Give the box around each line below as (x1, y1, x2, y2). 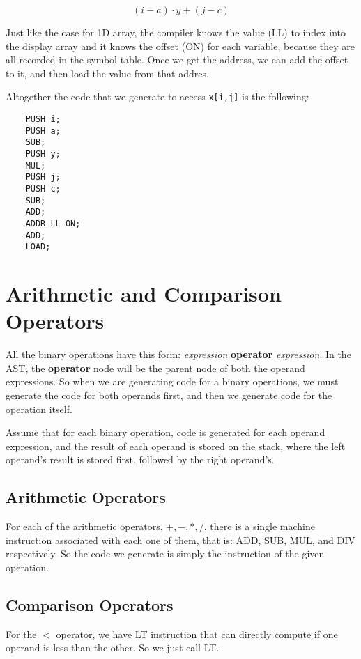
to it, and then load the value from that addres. (6, 65, 209, 80)
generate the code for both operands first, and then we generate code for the (6, 388, 332, 402)
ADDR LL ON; (25, 218, 81, 228)
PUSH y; (25, 149, 61, 159)
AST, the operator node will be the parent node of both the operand (6, 360, 305, 375)
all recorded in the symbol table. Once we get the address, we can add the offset (6, 52, 348, 67)
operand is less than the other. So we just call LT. (6, 640, 220, 655)
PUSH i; (25, 114, 61, 125)
